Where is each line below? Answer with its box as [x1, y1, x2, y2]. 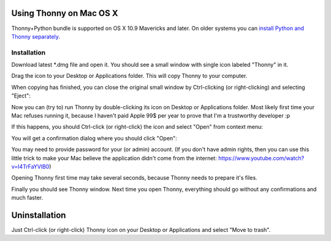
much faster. [11, 194, 44, 202]
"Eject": [11, 92, 31, 99]
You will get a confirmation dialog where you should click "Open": [11, 134, 177, 142]
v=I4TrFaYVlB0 [11, 163, 50, 170]
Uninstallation [11, 210, 66, 220]
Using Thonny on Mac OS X [11, 8, 118, 18]
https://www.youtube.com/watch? [218, 154, 305, 162]
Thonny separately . [11, 33, 61, 40]
